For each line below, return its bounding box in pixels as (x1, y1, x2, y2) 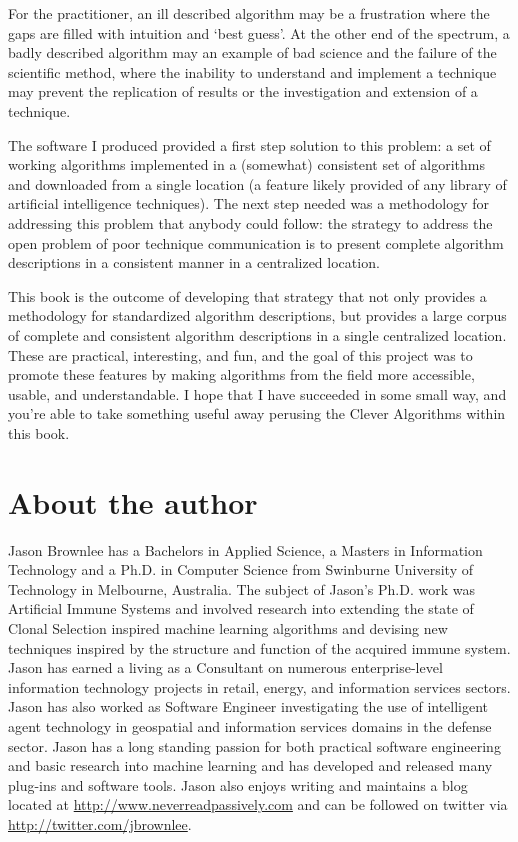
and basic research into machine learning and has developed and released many (8, 755, 493, 776)
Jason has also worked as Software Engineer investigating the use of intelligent (8, 696, 489, 717)
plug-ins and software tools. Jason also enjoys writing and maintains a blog (8, 774, 468, 795)
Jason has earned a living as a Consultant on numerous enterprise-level (8, 657, 443, 678)
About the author (8, 481, 258, 522)
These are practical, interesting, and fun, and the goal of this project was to (8, 344, 473, 365)
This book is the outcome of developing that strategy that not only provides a (8, 285, 487, 306)
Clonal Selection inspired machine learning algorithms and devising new (8, 617, 448, 638)
